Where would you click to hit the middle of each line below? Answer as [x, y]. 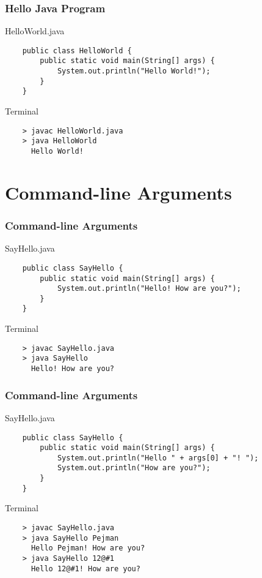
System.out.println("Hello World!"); [134, 71]
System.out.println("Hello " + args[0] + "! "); [158, 458]
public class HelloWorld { [77, 51]
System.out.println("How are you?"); [134, 468]
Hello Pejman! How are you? [88, 548]
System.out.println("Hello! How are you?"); [149, 289]
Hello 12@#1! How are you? [86, 569]
